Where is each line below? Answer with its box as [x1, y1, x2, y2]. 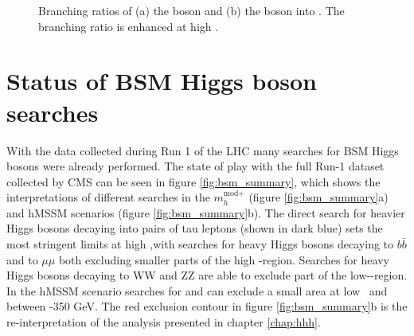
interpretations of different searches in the [6, 189, 210, 205]
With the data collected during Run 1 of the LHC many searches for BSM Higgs [6, 142, 399, 158]
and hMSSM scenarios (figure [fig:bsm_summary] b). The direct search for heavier [6, 204, 405, 221]
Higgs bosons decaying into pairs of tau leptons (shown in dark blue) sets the [6, 220, 383, 236]
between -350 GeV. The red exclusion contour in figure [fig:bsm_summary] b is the [6, 298, 408, 315]
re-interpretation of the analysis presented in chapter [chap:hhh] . [6, 314, 321, 330]
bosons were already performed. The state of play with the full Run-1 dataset [6, 158, 385, 174]
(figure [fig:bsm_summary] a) [248, 189, 389, 205]
